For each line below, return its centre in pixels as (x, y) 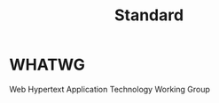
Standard (149, 15)
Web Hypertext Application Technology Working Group (109, 89)
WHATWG (47, 65)
